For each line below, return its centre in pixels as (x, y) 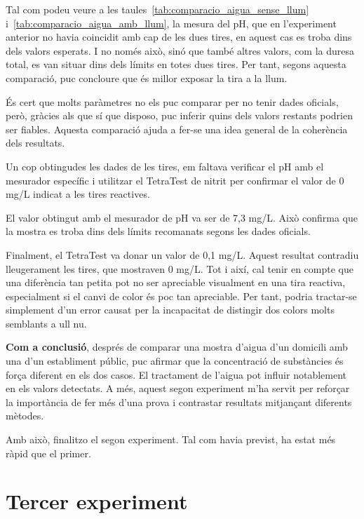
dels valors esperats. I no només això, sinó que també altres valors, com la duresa (180, 50)
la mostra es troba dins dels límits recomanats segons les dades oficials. (158, 231)
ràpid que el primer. (48, 453)
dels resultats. (35, 143)
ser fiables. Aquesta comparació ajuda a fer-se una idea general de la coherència (177, 129)
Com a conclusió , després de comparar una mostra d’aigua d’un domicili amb (177, 347)
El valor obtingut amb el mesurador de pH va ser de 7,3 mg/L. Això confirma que (182, 217)
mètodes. (25, 416)
